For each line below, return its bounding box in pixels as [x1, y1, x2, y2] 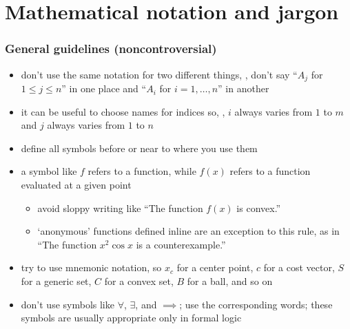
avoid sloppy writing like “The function [37, 200, 203, 215]
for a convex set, [104, 273, 174, 288]
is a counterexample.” [136, 237, 226, 251]
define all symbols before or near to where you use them [21, 140, 258, 155]
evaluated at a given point [21, 178, 132, 192]
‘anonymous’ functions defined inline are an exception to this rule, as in [37, 224, 340, 238]
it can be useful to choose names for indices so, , [21, 104, 225, 118]
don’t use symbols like [21, 297, 114, 311]
